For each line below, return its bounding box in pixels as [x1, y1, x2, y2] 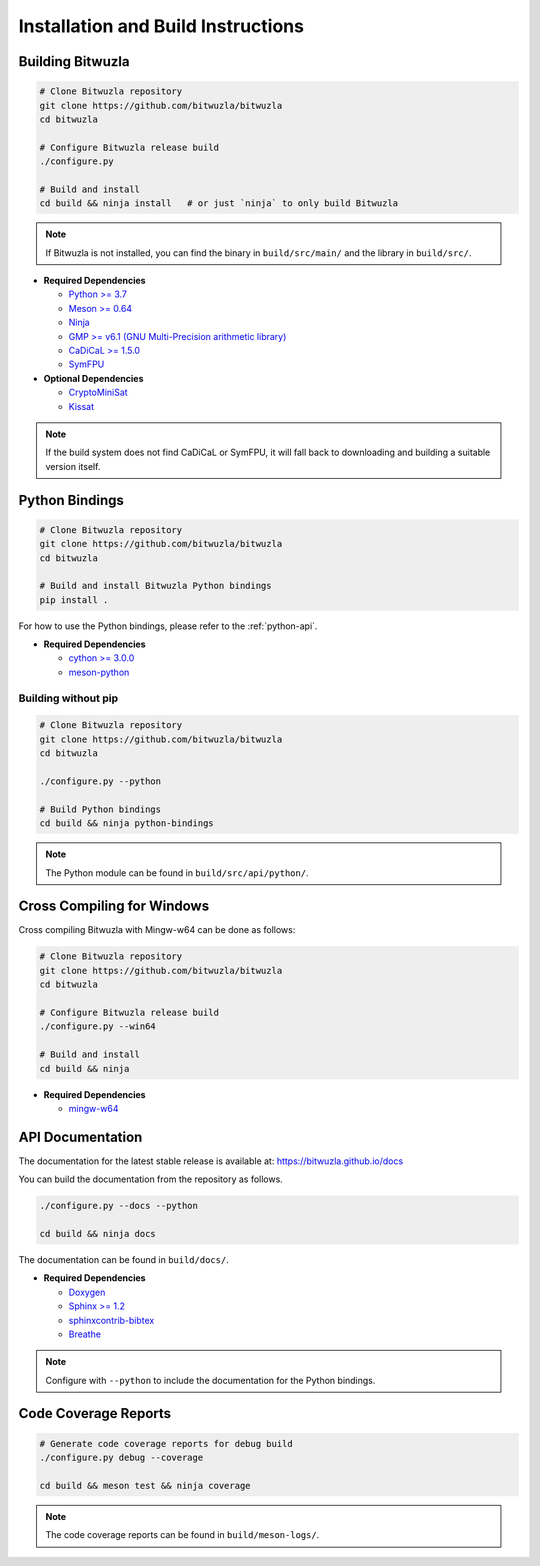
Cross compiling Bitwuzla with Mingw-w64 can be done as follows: [18, 924, 296, 936]
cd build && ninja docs [39, 1228, 157, 1239]
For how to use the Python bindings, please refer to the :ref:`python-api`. [18, 620, 318, 632]
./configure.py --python [39, 775, 162, 787]
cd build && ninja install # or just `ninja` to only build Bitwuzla [39, 198, 399, 209]
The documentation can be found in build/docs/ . [18, 1253, 229, 1265]
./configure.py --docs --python [39, 1200, 199, 1212]
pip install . [39, 594, 109, 605]
